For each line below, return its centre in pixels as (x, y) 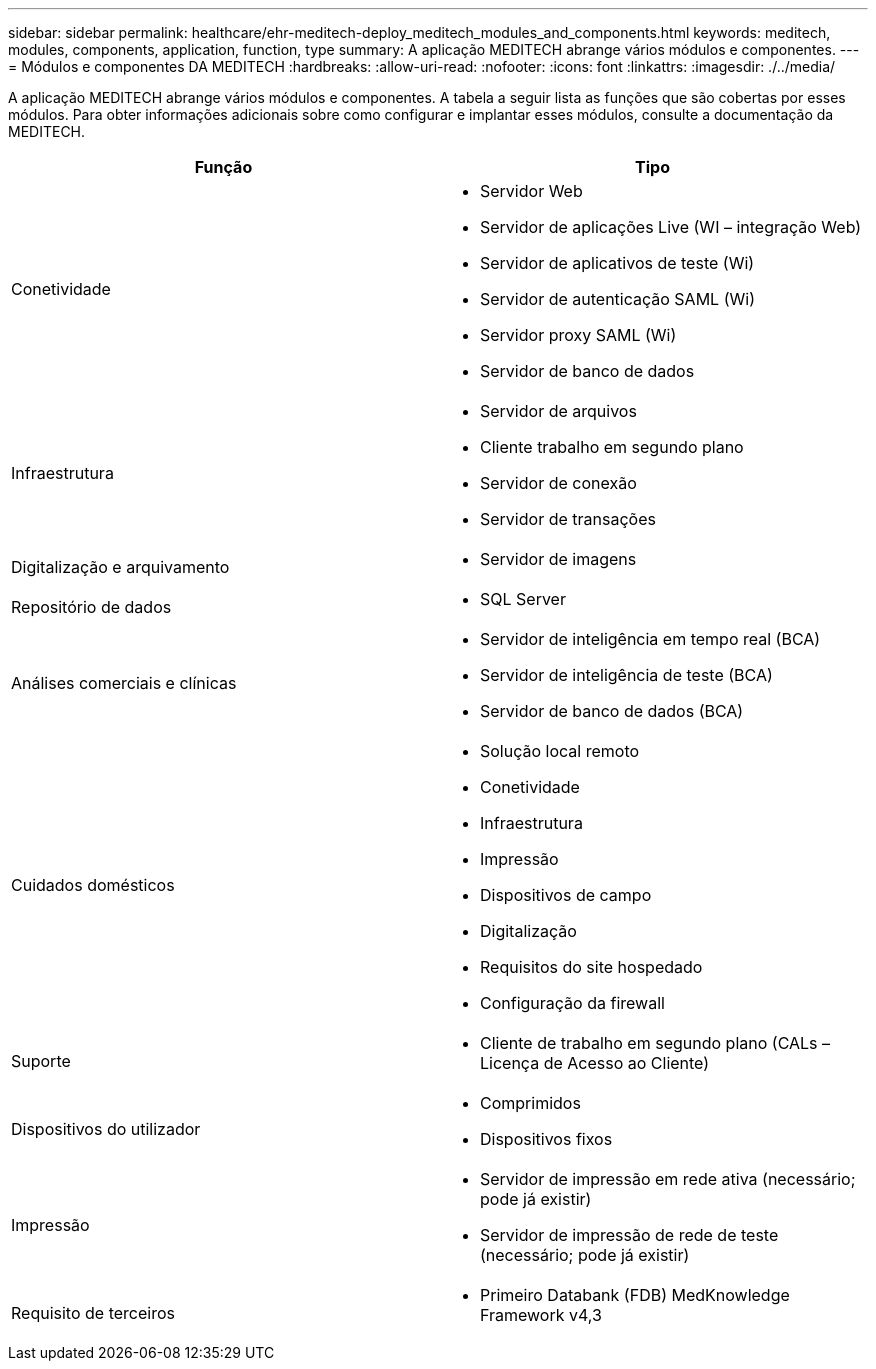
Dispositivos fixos (546, 1139)
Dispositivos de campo (566, 895)
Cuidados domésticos (93, 885)
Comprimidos (530, 1103)
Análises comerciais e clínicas (124, 683)
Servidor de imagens (558, 559)
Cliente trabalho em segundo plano (612, 447)
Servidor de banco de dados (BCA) (612, 711)
